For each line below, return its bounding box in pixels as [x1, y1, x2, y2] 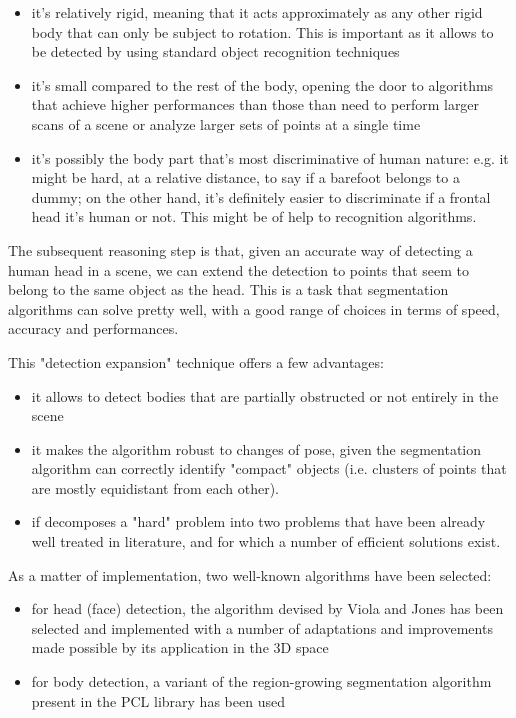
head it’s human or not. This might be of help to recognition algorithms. [31, 206, 477, 227]
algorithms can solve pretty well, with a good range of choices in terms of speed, [8, 298, 500, 319]
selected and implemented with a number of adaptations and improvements [31, 617, 493, 638]
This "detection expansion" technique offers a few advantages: [8, 351, 384, 372]
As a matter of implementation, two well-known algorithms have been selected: [8, 564, 492, 585]
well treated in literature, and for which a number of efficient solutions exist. [31, 531, 501, 552]
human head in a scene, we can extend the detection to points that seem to [8, 259, 470, 280]
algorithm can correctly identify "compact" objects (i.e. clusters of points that [31, 458, 507, 479]
